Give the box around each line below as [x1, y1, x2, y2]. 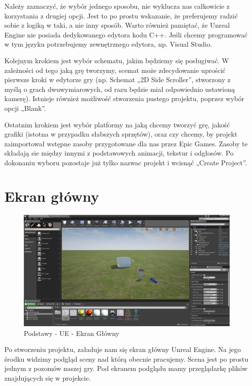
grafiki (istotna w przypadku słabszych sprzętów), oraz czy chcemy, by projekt [4, 129, 237, 139]
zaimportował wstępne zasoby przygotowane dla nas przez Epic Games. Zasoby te [4, 138, 248, 148]
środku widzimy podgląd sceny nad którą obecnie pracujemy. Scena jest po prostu [4, 353, 249, 364]
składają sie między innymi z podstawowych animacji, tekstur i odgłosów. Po [4, 148, 234, 158]
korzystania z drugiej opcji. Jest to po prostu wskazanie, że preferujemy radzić [4, 10, 238, 20]
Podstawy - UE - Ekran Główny [24, 328, 119, 338]
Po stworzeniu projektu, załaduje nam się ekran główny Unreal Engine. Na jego [4, 344, 241, 354]
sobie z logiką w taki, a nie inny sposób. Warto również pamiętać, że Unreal [4, 20, 230, 30]
